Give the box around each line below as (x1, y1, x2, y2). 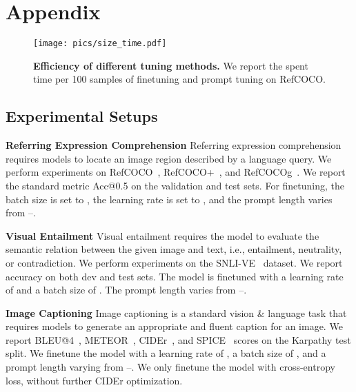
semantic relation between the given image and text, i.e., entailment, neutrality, (6, 242, 342, 256)
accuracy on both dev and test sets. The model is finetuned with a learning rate (6, 269, 344, 283)
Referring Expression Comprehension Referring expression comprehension (6, 138, 342, 152)
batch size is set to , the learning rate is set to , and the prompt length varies (6, 192, 333, 206)
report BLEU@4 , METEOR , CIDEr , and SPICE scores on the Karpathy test (6, 332, 351, 347)
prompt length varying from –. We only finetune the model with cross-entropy (6, 360, 335, 374)
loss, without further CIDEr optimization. (6, 373, 183, 387)
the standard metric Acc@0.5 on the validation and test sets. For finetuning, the (6, 178, 345, 192)
